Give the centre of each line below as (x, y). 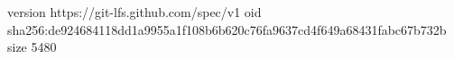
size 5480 (32, 47)
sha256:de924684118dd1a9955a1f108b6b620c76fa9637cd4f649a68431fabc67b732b (227, 29)
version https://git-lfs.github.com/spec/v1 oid (134, 12)
